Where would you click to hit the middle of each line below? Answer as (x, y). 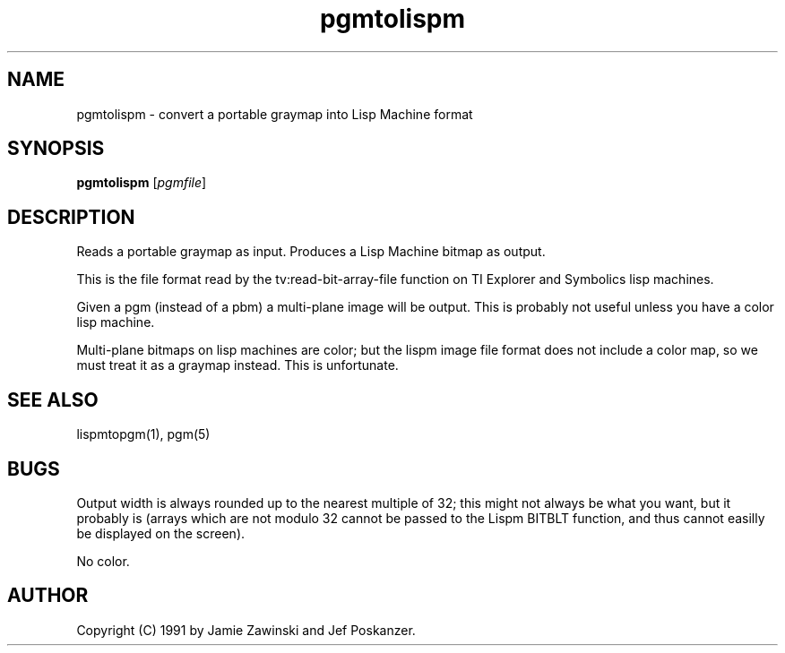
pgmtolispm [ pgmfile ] (142, 183)
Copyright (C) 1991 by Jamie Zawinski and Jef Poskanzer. (246, 630)
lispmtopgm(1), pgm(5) (143, 434)
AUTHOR (48, 596)
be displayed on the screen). (161, 533)
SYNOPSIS (56, 149)
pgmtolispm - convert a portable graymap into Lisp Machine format (275, 114)
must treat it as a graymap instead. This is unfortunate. (237, 365)
